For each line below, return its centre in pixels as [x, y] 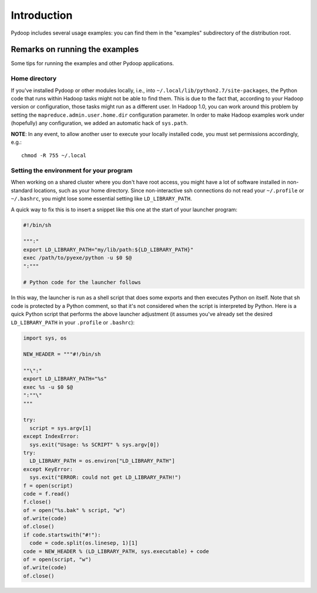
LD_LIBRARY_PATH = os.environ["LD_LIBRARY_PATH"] [102, 461]
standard [22, 190]
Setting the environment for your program [72, 171]
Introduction [42, 15]
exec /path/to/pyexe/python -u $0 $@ [77, 258]
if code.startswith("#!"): [62, 535]
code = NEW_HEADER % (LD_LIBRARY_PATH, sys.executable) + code [116, 551]
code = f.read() [47, 494]
